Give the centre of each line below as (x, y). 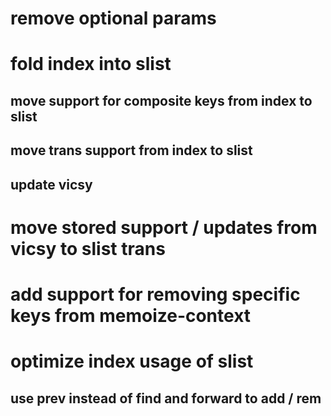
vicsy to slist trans (88, 248)
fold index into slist (91, 64)
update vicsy (51, 184)
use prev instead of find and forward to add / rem (166, 398)
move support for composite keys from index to (161, 100)
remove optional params (113, 18)
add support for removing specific (155, 294)
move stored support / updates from (164, 227)
